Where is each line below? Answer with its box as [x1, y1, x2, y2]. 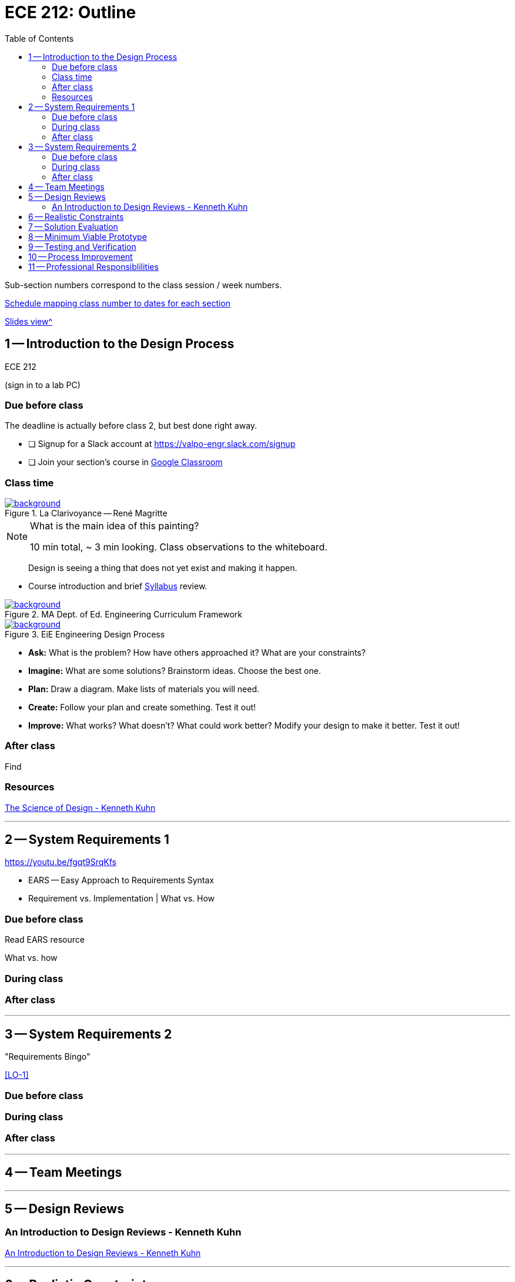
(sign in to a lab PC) [5, 379, 81, 390]
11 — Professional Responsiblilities [28, 261, 159, 272]
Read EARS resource [5, 934, 85, 945]
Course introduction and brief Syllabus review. [28, 581, 208, 592]
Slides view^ [5, 316, 53, 326]
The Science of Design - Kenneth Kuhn [5, 802, 156, 813]
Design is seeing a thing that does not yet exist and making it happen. [28, 563, 297, 573]
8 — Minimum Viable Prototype [28, 231, 147, 242]
